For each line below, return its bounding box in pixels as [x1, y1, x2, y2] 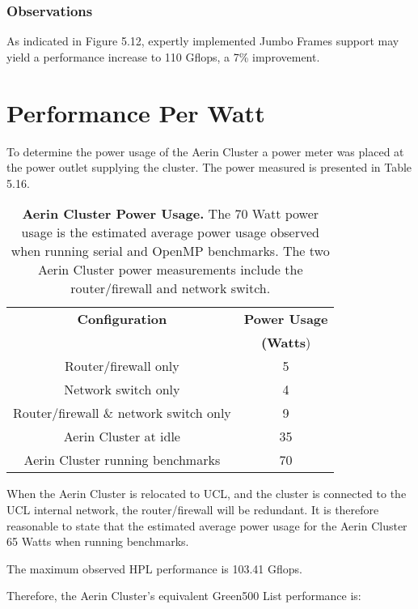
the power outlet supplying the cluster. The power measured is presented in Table [6, 159, 412, 176]
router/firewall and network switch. [70, 279, 271, 298]
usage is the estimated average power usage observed [21, 223, 319, 242]
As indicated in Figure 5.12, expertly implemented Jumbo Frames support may [6, 32, 399, 49]
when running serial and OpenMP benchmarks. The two [11, 241, 330, 261]
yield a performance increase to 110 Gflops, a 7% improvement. [6, 48, 320, 65]
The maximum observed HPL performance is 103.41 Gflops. [6, 560, 302, 577]
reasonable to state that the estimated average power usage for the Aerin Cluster [6, 517, 407, 534]
